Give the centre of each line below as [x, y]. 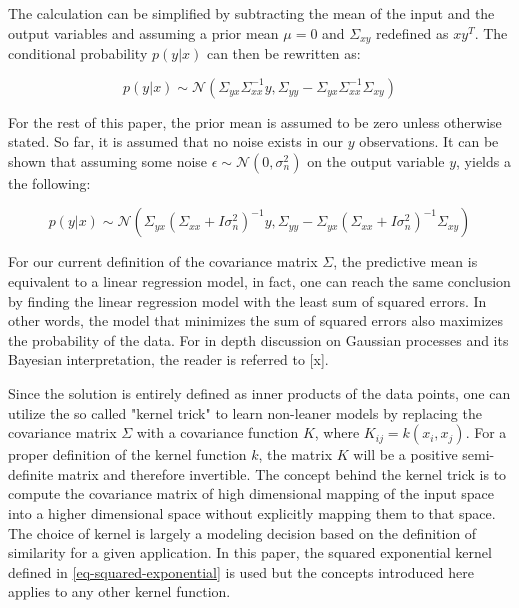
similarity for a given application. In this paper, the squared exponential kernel [250, 552]
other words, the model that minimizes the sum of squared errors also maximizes [255, 320]
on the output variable [376, 160]
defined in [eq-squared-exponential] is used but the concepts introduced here [241, 571]
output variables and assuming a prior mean [143, 32]
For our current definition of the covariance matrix [163, 261]
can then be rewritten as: [283, 53]
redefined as [412, 32]
